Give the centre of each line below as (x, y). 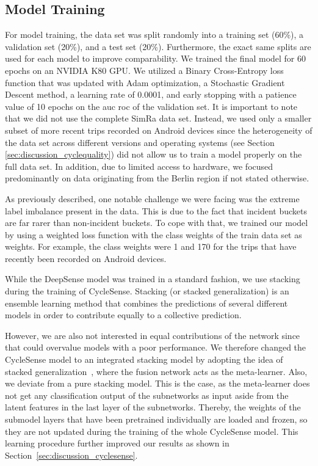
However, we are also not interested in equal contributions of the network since (153, 335)
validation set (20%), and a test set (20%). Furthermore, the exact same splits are (158, 46)
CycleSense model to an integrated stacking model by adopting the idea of (144, 359)
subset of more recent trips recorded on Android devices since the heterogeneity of (159, 130)
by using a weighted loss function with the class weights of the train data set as (154, 234)
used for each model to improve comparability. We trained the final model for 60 (156, 58)
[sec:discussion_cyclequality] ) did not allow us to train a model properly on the (154, 154)
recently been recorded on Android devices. (86, 258)
